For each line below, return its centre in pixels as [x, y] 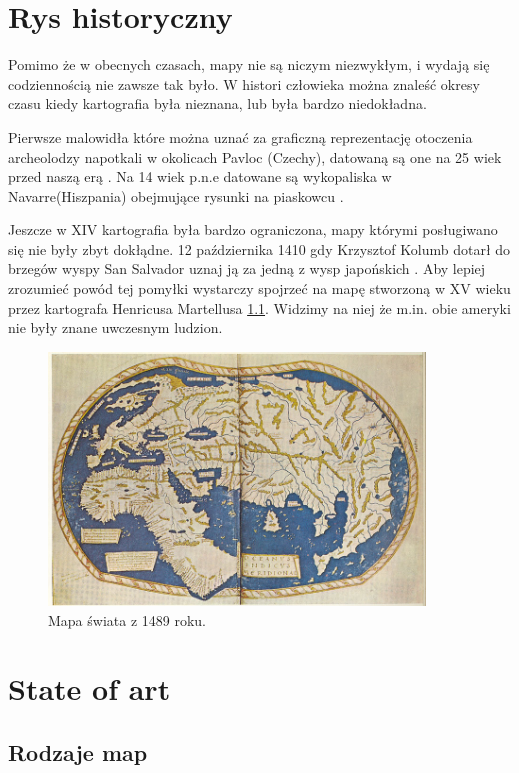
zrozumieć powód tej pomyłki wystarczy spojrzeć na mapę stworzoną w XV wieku [259, 288]
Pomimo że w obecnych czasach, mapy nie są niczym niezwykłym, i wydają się [249, 64]
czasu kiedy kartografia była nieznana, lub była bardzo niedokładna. [217, 103]
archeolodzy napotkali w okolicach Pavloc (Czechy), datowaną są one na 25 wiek [255, 156]
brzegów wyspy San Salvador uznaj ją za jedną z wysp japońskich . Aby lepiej [247, 268]
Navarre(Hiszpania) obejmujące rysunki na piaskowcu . [176, 195]
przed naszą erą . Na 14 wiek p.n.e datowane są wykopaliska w [200, 176]
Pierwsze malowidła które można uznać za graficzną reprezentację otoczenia [240, 136]
